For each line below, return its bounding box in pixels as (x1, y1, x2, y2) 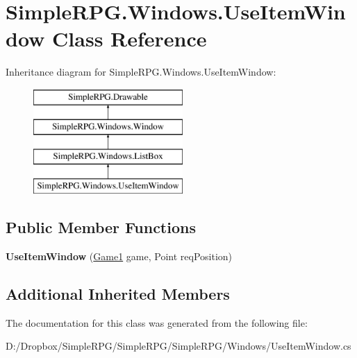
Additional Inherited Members (6, 282, 230, 304)
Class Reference (52, 24, 207, 53)
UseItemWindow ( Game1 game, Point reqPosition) (6, 248, 232, 263)
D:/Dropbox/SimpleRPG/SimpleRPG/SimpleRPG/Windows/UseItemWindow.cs (6, 339, 351, 353)
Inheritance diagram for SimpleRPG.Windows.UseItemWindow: (6, 65, 276, 79)
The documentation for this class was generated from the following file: (6, 315, 308, 330)
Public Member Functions (6, 216, 196, 238)
